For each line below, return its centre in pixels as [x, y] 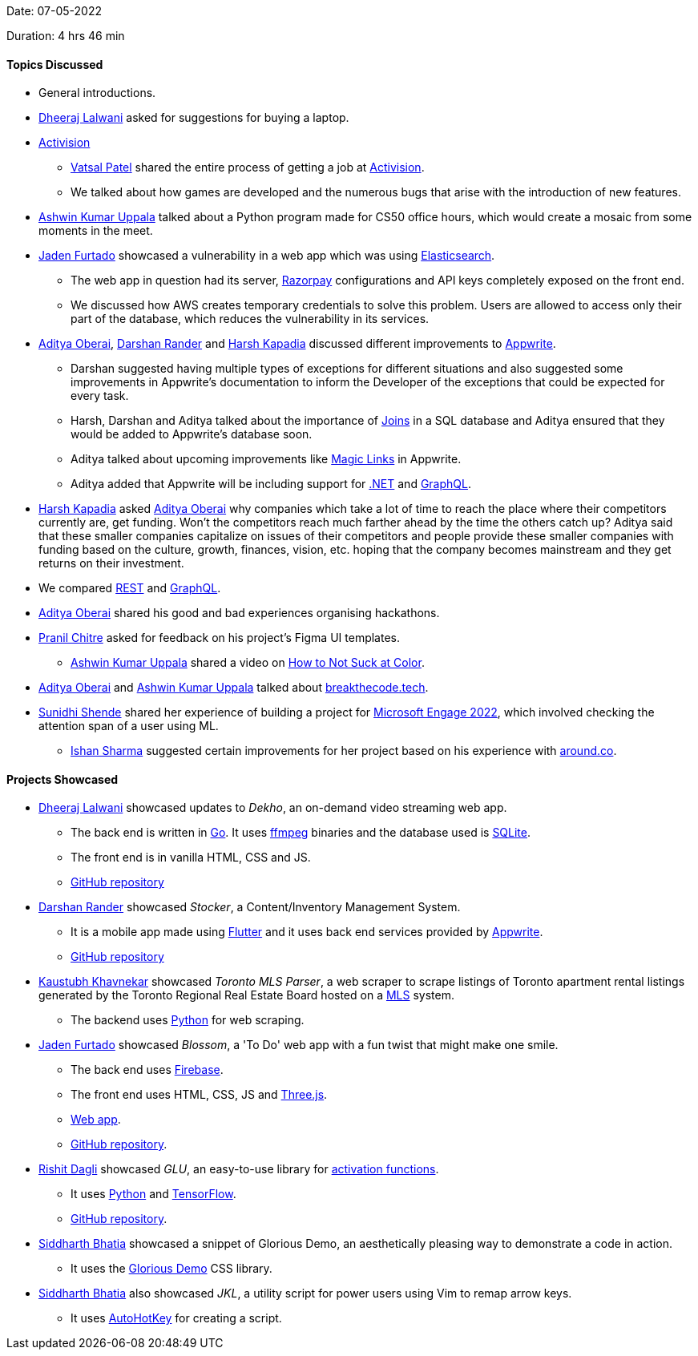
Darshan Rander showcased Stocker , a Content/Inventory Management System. [250, 907]
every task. [100, 396]
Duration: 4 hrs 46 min [66, 36]
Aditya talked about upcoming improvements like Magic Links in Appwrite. [266, 459]
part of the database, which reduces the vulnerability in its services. [250, 319]
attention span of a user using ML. [129, 726]
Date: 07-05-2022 [54, 11]
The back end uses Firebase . [147, 1070]
